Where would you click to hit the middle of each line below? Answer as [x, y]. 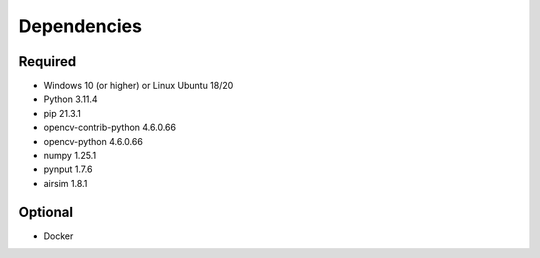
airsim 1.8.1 [65, 183]
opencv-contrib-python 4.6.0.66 [110, 127]
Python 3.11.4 [71, 99]
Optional [46, 211]
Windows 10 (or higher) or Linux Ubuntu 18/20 [138, 86]
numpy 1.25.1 [70, 156]
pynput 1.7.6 [68, 169]
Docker [58, 236]
